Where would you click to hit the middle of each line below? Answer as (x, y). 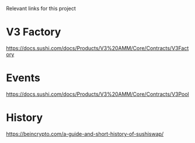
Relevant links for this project (41, 8)
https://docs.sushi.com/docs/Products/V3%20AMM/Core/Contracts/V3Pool (97, 94)
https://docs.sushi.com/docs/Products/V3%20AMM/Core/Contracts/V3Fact (97, 48)
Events (23, 78)
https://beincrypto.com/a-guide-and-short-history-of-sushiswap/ (85, 134)
